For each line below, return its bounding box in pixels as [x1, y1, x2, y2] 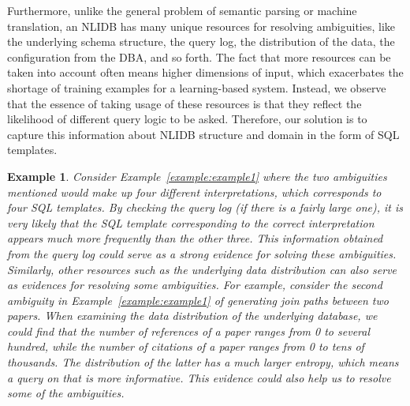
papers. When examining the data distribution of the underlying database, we [7, 307, 378, 324]
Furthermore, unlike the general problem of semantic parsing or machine [7, 2, 357, 18]
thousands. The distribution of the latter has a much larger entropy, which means [7, 354, 399, 370]
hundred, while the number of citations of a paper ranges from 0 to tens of [7, 338, 364, 355]
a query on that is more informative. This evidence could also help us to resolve [7, 369, 391, 385]
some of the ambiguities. [7, 385, 125, 401]
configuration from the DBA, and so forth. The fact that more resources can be [7, 48, 391, 65]
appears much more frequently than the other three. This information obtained [7, 230, 383, 246]
